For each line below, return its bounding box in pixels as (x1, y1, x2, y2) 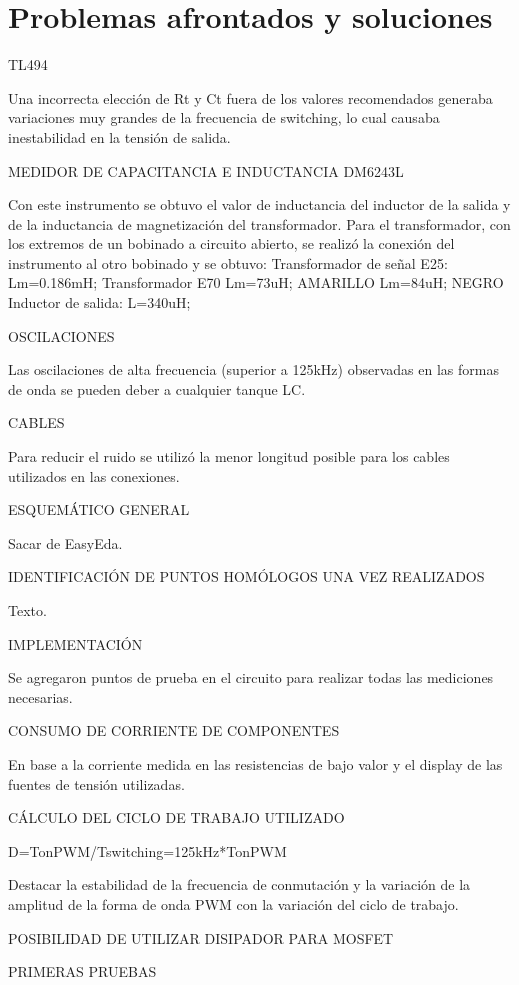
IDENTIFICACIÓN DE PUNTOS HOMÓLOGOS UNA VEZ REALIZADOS (8, 566, 485, 587)
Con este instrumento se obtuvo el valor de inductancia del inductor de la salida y (8, 194, 511, 215)
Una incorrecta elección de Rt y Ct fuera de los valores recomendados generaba (8, 87, 493, 108)
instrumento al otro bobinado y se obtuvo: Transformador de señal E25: (8, 252, 448, 273)
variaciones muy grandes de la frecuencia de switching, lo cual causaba (8, 107, 440, 128)
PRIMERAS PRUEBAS (8, 961, 157, 982)
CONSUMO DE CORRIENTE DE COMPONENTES (8, 720, 340, 741)
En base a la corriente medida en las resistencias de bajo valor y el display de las (8, 753, 503, 774)
